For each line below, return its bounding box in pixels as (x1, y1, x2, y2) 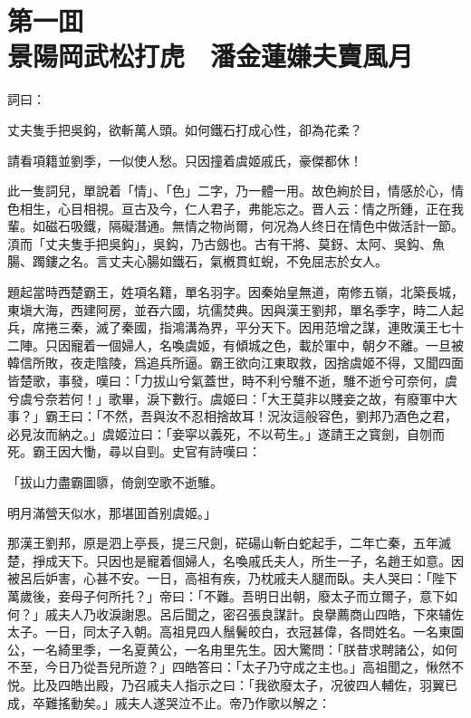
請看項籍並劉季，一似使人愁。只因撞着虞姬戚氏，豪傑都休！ (7, 150, 362, 169)
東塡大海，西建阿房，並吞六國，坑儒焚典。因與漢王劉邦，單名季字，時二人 (7, 300, 451, 319)
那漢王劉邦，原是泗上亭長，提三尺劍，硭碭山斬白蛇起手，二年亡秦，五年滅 (7, 533, 451, 552)
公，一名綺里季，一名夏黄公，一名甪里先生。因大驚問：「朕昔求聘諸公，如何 (7, 639, 457, 658)
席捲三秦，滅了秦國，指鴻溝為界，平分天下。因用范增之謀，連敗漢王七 (32, 318, 451, 337)
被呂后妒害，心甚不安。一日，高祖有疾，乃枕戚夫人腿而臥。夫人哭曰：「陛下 (7, 569, 457, 588)
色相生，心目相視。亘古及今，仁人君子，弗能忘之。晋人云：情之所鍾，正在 (7, 198, 451, 217)
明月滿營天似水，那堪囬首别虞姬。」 (7, 503, 216, 522)
